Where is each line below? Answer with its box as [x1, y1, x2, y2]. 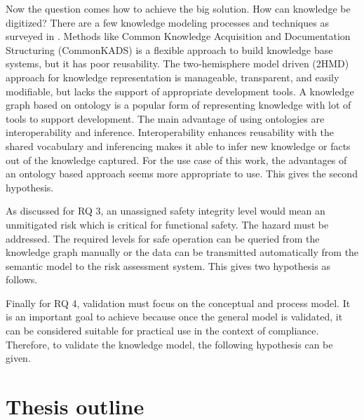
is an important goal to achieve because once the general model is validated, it [6, 309, 343, 324]
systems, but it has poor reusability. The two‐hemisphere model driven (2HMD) [6, 56, 349, 71]
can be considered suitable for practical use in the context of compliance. [6, 323, 319, 338]
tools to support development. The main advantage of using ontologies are [6, 111, 325, 126]
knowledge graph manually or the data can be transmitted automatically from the [6, 245, 359, 259]
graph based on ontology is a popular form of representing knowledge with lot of [6, 97, 351, 112]
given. [6, 351, 31, 365]
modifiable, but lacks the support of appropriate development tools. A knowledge [6, 83, 354, 98]
